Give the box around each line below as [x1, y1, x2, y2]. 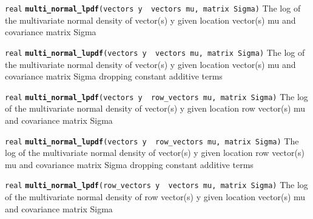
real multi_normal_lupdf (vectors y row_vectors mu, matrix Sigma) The [5, 134, 299, 147]
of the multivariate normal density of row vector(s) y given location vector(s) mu [5, 190, 306, 203]
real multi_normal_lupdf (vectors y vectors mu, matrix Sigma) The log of [5, 45, 305, 58]
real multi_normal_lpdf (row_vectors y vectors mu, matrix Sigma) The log [5, 178, 308, 191]
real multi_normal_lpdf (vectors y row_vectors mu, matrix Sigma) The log [5, 90, 308, 103]
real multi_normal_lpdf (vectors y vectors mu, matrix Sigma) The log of [5, 2, 301, 14]
